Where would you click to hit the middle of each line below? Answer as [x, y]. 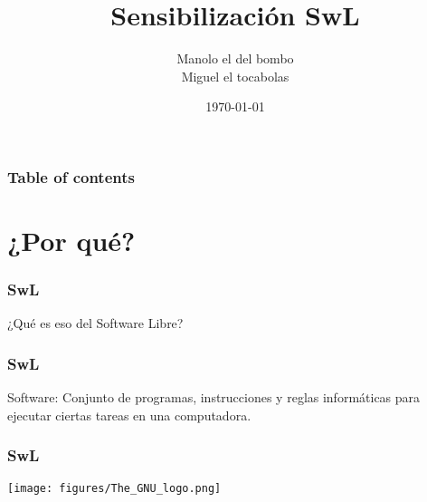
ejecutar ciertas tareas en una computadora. [129, 415]
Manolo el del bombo [235, 58]
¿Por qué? [71, 241]
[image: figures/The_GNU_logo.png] [114, 488]
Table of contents [71, 176]
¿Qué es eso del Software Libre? [95, 323]
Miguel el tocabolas [235, 76]
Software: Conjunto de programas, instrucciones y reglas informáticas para [214, 397]
